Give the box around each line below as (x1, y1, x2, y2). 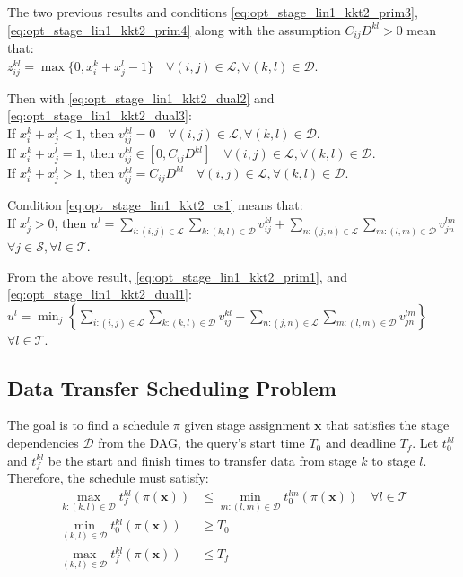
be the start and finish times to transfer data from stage (48, 450, 357, 469)
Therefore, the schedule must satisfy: (7, 468, 209, 487)
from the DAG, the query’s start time (98, 433, 305, 452)
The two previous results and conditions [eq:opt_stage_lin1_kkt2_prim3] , (7, 3, 418, 21)
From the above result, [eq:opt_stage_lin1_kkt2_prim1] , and (7, 267, 347, 285)
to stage (371, 450, 415, 469)
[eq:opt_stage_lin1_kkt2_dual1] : (7, 284, 192, 303)
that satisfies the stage (326, 415, 450, 434)
